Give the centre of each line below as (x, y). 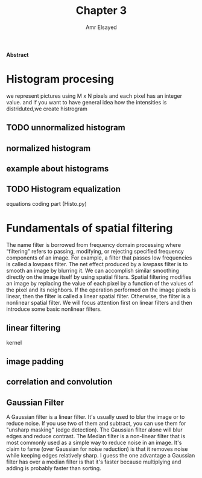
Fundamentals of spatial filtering (90, 228)
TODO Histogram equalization (64, 189)
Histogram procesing (60, 79)
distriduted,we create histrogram (47, 109)
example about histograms (58, 169)
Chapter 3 (101, 11)
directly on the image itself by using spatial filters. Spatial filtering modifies (99, 277)
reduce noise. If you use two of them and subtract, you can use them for (96, 424)
